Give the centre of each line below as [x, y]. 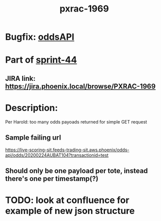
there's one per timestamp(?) [52, 179]
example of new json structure [70, 211]
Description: [32, 108]
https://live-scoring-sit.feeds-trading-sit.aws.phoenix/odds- [67, 150]
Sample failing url [33, 138]
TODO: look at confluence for [67, 200]
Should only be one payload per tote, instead [76, 171]
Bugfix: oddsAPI [40, 37]
